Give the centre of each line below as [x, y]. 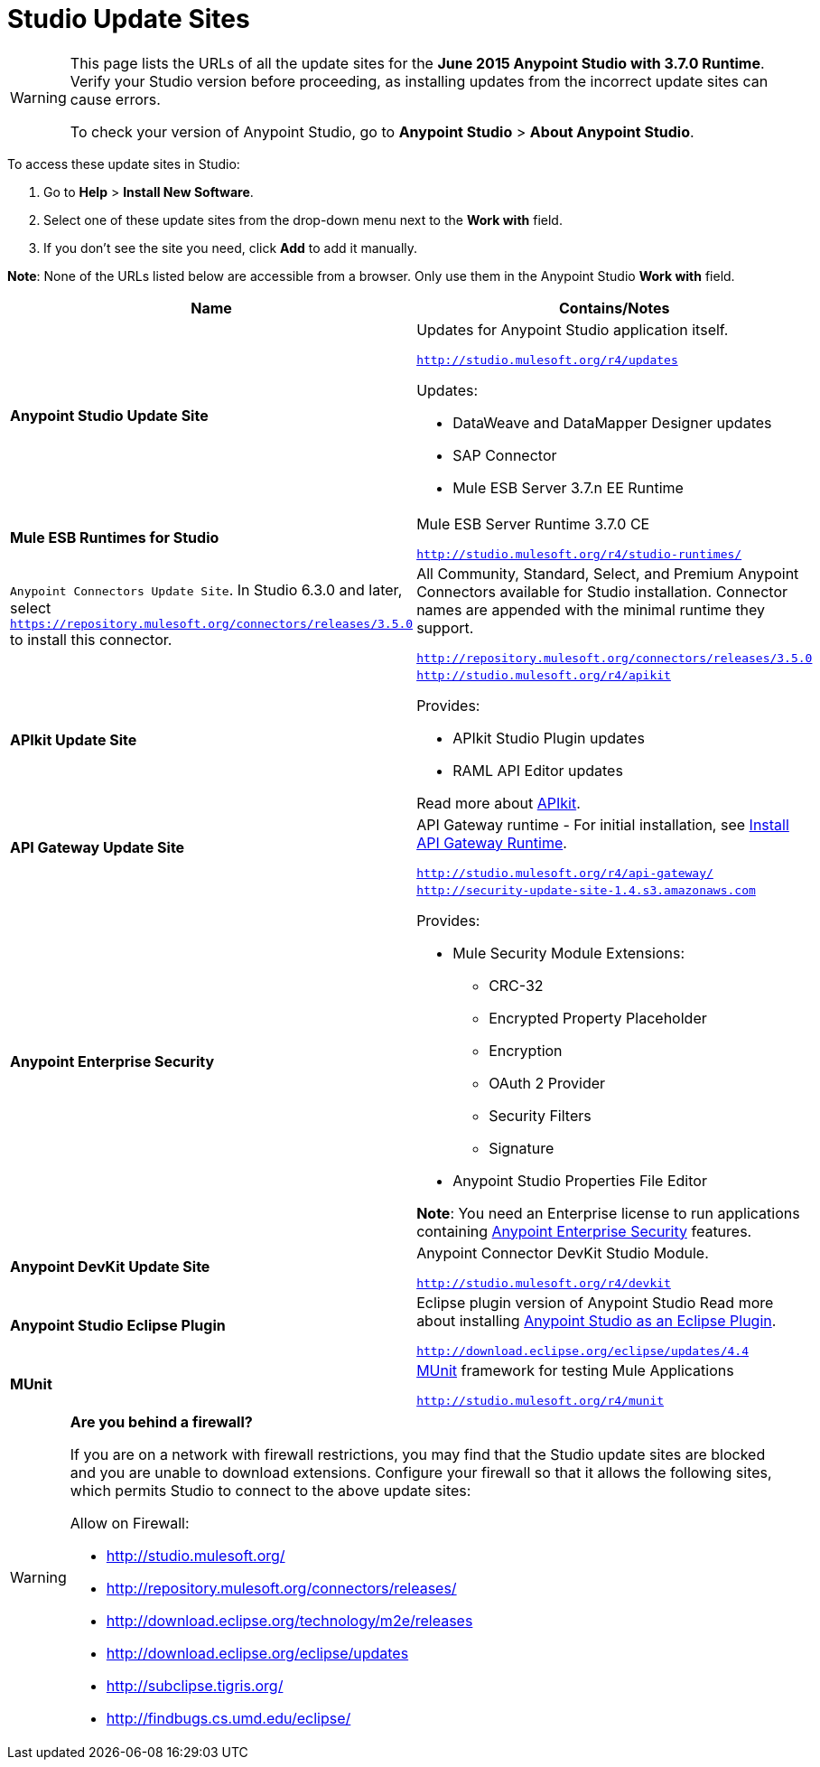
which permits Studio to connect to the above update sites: [270, 1490]
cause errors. [115, 99]
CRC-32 [516, 985]
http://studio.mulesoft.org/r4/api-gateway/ [565, 873]
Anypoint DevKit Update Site [110, 1267]
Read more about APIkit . [499, 803]
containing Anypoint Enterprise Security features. [584, 1231]
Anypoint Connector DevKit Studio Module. [563, 1253]
